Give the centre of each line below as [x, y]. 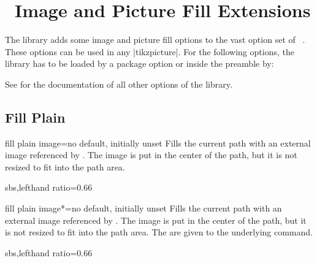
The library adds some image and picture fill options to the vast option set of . [155, 40]
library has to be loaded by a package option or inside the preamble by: [139, 63]
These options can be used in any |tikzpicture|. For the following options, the [150, 51]
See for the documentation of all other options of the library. [119, 84]
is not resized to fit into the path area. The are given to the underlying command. [159, 232]
